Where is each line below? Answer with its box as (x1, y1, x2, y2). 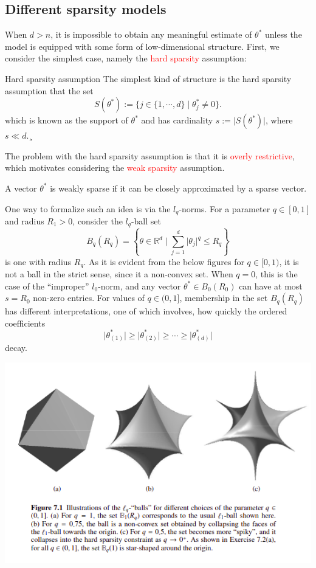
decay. (5, 341, 27, 354)
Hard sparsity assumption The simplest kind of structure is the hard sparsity (5, 72, 292, 85)
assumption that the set (5, 84, 94, 97)
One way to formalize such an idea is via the (5, 202, 171, 215)
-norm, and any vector (98, 279, 181, 292)
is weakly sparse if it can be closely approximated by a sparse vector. (50, 181, 307, 194)
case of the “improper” (5, 279, 89, 292)
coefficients (5, 316, 46, 329)
